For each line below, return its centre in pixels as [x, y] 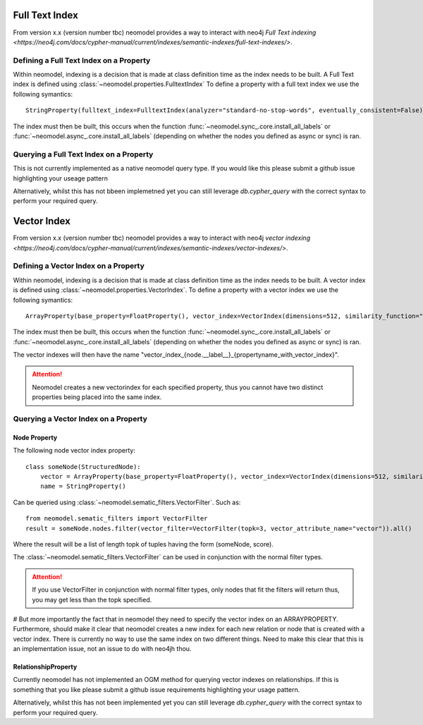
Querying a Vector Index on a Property [80, 419]
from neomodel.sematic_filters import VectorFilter [117, 519]
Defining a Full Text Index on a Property [82, 60]
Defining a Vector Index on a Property [79, 266]
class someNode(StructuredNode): [83, 467]
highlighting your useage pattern [61, 178]
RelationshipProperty [45, 667]
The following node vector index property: [74, 451]
